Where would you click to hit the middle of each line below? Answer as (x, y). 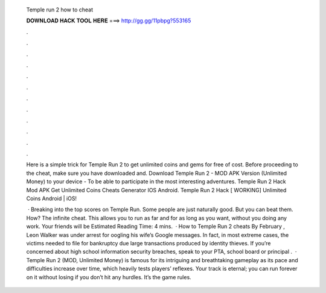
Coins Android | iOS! (52, 198)
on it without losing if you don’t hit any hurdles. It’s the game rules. (109, 277)
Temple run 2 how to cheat (60, 10)
